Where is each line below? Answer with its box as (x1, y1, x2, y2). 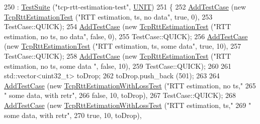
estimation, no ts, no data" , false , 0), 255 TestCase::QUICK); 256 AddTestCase (4, 31, 248, 41)
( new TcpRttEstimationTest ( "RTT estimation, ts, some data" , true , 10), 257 (4, 41, 241, 51)
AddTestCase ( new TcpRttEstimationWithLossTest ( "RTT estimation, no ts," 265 (4, 80, 256, 90)
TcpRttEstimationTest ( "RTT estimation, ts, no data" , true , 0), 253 (4, 11, 213, 22)
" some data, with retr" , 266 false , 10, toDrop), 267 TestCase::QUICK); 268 (4, 90, 236, 100)
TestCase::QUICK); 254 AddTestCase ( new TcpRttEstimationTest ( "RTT (4, 21, 231, 32)
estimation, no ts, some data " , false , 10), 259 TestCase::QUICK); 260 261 (4, 60, 232, 71)
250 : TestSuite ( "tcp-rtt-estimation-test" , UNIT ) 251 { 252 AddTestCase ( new (4, 2, 246, 12)
